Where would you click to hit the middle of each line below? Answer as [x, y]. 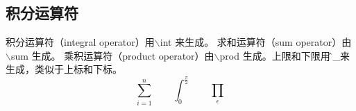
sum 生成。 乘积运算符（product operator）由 [112, 55]
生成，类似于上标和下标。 [64, 69]
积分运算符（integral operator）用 [80, 42]
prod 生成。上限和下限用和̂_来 [285, 55]
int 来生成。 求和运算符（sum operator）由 [256, 42]
